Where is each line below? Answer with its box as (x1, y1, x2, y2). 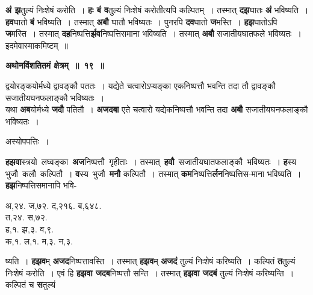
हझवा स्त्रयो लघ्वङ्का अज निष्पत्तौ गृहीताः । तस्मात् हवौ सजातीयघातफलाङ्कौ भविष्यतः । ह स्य (5, 155, 297, 167)
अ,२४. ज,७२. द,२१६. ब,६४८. (5, 199, 102, 211)
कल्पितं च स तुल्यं (5, 278, 56, 291)
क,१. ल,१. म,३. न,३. (5, 234, 73, 247)
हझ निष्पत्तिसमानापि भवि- (5, 179, 77, 191)
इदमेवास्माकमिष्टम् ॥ (5, 39, 69, 51)
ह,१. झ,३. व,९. (5, 222, 54, 235)
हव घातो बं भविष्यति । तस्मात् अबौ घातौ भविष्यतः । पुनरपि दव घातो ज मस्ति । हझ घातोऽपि (5, 15, 277, 28)
